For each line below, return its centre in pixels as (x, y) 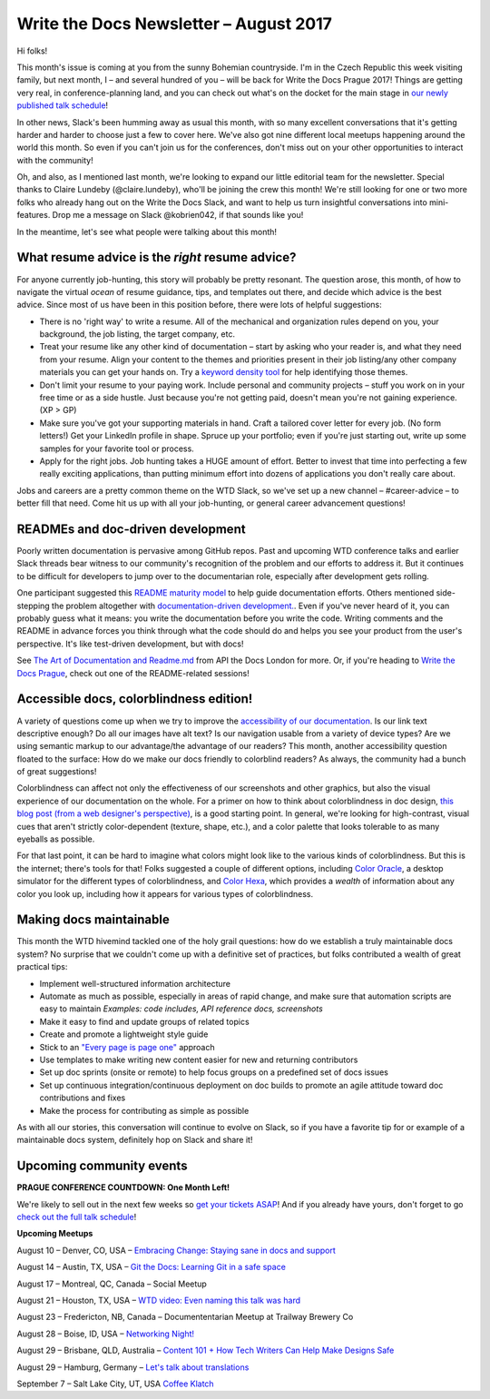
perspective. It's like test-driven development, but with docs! (130, 644)
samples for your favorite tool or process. (117, 448)
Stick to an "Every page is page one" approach (127, 1047)
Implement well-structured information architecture (135, 983)
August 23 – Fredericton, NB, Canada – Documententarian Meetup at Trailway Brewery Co (185, 1317)
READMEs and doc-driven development (131, 529)
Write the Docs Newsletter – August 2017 (175, 24)
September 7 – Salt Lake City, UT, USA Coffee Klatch (115, 1384)
